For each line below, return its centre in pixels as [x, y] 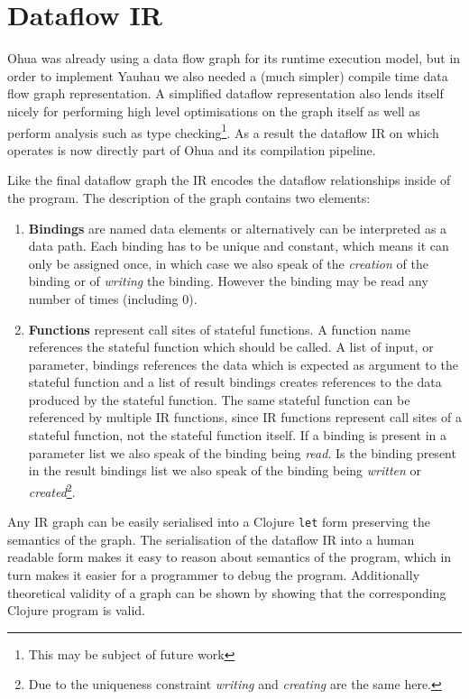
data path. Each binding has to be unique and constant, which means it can [239, 246]
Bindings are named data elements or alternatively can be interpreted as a [238, 228]
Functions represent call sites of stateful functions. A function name [219, 329]
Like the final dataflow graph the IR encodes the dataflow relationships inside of [229, 180]
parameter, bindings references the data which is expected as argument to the [243, 364]
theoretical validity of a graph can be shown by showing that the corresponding [227, 592]
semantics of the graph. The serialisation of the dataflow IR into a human [211, 539]
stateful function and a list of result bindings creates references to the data [235, 382]
